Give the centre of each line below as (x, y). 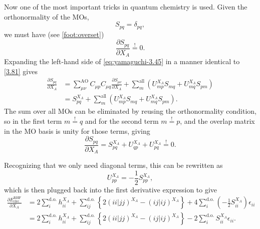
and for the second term (122, 121)
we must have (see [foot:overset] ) (54, 34)
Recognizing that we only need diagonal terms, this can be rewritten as (113, 165)
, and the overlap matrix (217, 121)
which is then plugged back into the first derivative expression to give (111, 189)
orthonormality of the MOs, (47, 16)
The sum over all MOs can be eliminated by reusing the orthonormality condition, (131, 111)
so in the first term (33, 121)
